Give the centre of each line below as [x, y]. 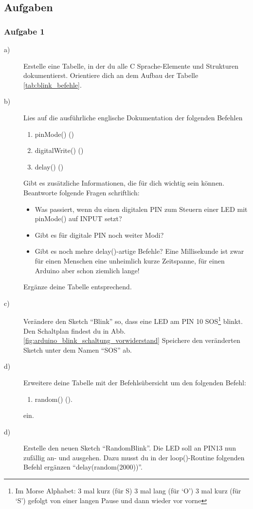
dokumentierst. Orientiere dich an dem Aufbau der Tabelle [111, 75]
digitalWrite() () [59, 150]
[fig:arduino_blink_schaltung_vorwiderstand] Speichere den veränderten [132, 340]
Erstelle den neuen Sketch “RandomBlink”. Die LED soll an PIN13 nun [130, 448]
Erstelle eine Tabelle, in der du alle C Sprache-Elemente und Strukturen [131, 66]
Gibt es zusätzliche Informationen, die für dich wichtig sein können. [124, 183]
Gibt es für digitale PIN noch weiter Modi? [99, 235]
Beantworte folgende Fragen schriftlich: [81, 192]
